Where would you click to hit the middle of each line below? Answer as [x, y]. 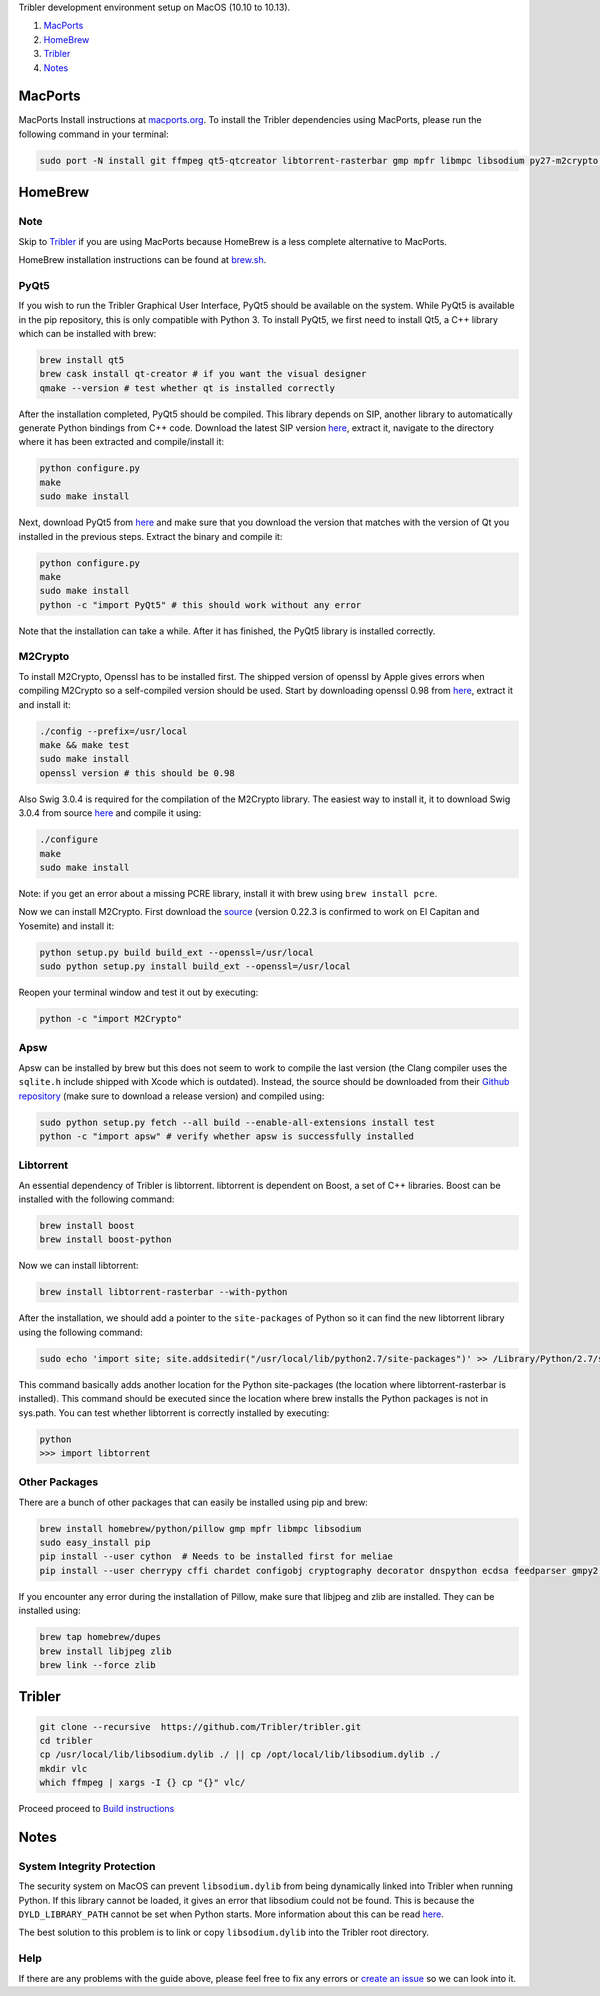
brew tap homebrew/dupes [100, 1637]
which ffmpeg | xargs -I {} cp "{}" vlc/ [142, 1783]
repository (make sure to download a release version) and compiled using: [171, 1096]
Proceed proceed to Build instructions [96, 1809]
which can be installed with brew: [87, 333]
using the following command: [81, 1332]
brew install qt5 [82, 359]
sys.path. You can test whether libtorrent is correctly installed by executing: [174, 1412]
